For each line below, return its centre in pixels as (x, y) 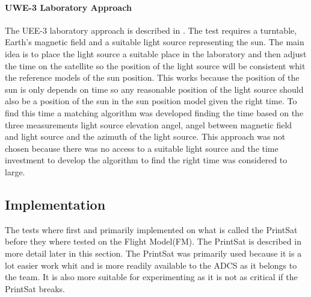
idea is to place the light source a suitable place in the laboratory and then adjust (156, 53)
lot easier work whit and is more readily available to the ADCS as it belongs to (151, 265)
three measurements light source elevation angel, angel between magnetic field (149, 124)
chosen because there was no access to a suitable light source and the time (142, 148)
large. (15, 171)
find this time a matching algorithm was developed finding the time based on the (154, 112)
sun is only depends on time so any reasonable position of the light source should (154, 89)
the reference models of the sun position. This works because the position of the (152, 77)
